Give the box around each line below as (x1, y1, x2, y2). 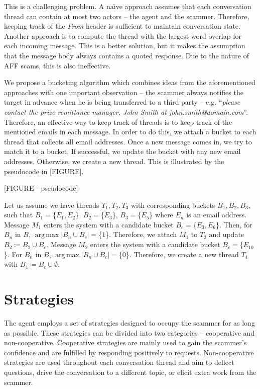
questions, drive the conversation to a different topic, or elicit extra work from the (4, 366, 256, 377)
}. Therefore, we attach (105, 229, 177, 240)
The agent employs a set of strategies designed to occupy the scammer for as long (4, 317, 255, 328)
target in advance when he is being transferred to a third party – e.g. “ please (4, 97, 240, 107)
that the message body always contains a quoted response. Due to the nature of (4, 50, 249, 60)
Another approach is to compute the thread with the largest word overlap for (4, 30, 241, 41)
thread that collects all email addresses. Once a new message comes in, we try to (4, 136, 252, 146)
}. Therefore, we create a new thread (125, 249, 239, 259)
